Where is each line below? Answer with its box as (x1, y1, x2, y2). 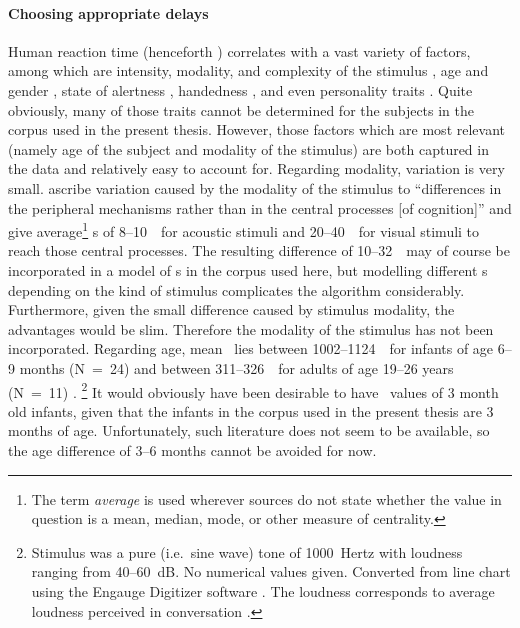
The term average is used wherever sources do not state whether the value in (31, 488, 502, 509)
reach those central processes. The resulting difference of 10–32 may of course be (8, 240, 510, 261)
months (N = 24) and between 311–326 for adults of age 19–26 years (19, 357, 454, 378)
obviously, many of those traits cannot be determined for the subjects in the (8, 99, 475, 120)
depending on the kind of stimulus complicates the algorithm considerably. (8, 279, 465, 300)
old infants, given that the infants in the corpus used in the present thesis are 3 (8, 400, 494, 421)
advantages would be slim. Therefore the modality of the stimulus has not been (8, 318, 494, 339)
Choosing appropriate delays (8, 2, 209, 23)
